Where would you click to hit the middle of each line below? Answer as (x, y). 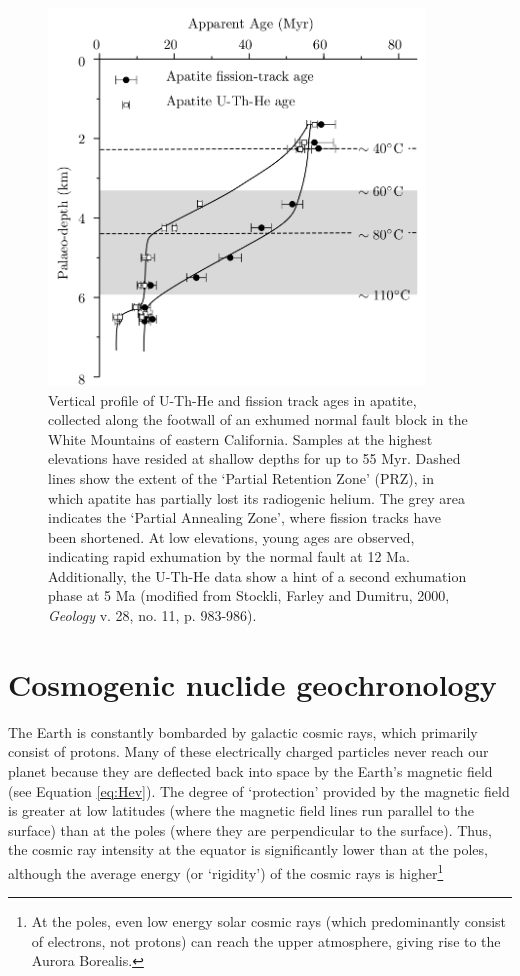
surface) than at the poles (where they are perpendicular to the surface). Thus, (250, 829)
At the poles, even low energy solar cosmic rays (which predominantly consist (269, 921)
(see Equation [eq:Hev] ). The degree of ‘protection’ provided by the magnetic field (259, 790)
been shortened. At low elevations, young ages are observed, (231, 536)
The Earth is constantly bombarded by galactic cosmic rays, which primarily (243, 731)
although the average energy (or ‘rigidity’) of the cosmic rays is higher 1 (226, 871)
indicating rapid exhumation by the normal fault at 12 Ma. (229, 556)
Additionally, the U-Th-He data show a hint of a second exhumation (257, 575)
